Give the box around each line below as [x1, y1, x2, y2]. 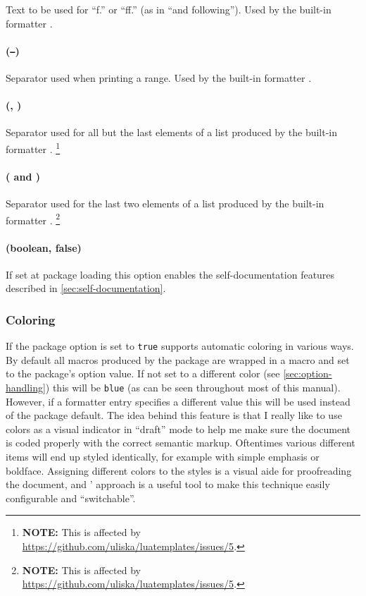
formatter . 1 [6, 140, 61, 156]
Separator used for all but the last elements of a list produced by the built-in [6, 125, 338, 140]
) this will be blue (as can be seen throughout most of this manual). [45, 379, 341, 394]
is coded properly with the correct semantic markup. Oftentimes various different [6, 435, 355, 450]
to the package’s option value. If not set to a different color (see [6, 366, 280, 381]
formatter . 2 [6, 210, 61, 227]
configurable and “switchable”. [6, 490, 136, 505]
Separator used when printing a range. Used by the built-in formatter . [6, 71, 312, 85]
